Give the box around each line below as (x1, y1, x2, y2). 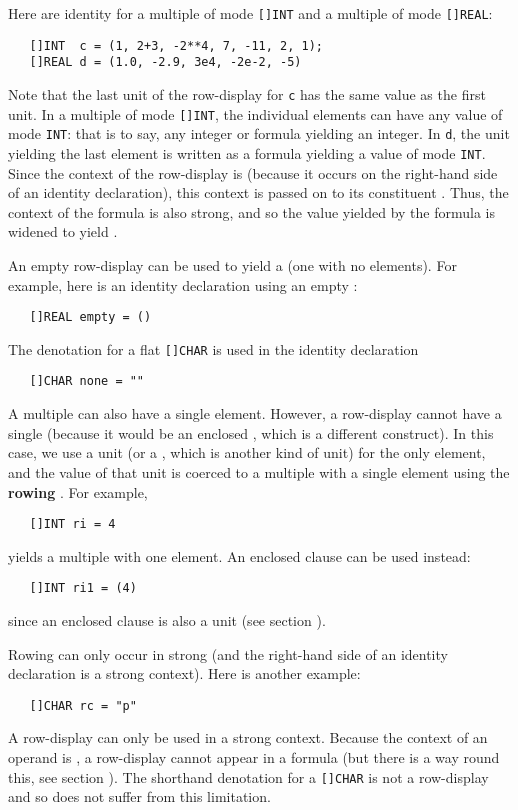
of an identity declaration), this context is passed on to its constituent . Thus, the (8, 182, 509, 203)
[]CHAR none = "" (29, 374, 145, 389)
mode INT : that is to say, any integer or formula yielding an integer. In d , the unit (8, 123, 510, 144)
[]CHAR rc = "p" (29, 698, 137, 713)
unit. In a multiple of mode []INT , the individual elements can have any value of (8, 103, 503, 124)
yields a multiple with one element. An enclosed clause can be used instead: (8, 545, 471, 566)
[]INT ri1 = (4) (29, 581, 137, 596)
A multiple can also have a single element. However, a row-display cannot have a (8, 403, 502, 424)
